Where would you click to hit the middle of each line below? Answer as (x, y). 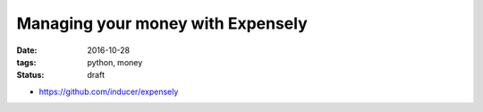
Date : (27, 50)
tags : (26, 62)
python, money (115, 62)
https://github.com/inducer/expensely (109, 91)
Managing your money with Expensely (162, 23)
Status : (30, 75)
